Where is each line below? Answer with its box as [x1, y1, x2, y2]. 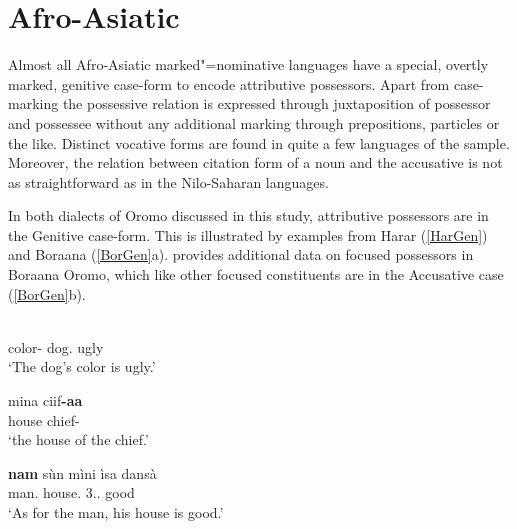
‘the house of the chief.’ [8, 429, 149, 450]
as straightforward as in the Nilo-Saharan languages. [8, 171, 329, 192]
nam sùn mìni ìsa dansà [8, 462, 157, 483]
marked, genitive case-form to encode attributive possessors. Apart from [8, 73, 450, 94]
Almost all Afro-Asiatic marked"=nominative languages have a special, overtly [8, 54, 489, 75]
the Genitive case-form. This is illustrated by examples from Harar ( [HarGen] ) [8, 224, 488, 245]
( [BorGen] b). [8, 283, 86, 304]
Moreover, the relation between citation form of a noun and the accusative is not [8, 152, 503, 173]
